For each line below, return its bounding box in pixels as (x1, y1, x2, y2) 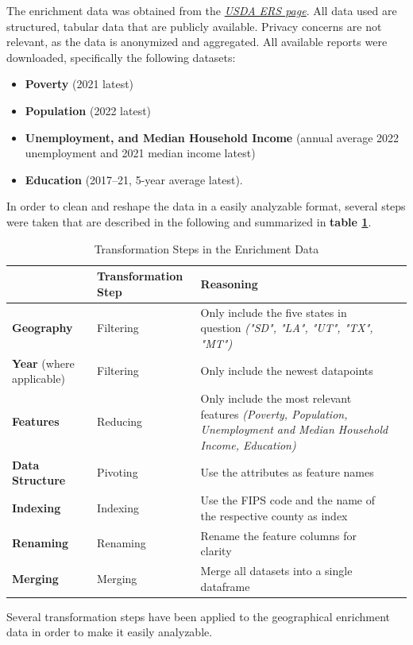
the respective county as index (200, 507, 348, 523)
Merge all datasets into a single (200, 562, 353, 578)
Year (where (12, 354, 75, 371)
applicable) (12, 370, 65, 387)
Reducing (97, 413, 143, 430)
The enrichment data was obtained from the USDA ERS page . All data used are (6, 2, 397, 18)
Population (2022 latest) (25, 102, 152, 118)
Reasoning (200, 275, 258, 292)
